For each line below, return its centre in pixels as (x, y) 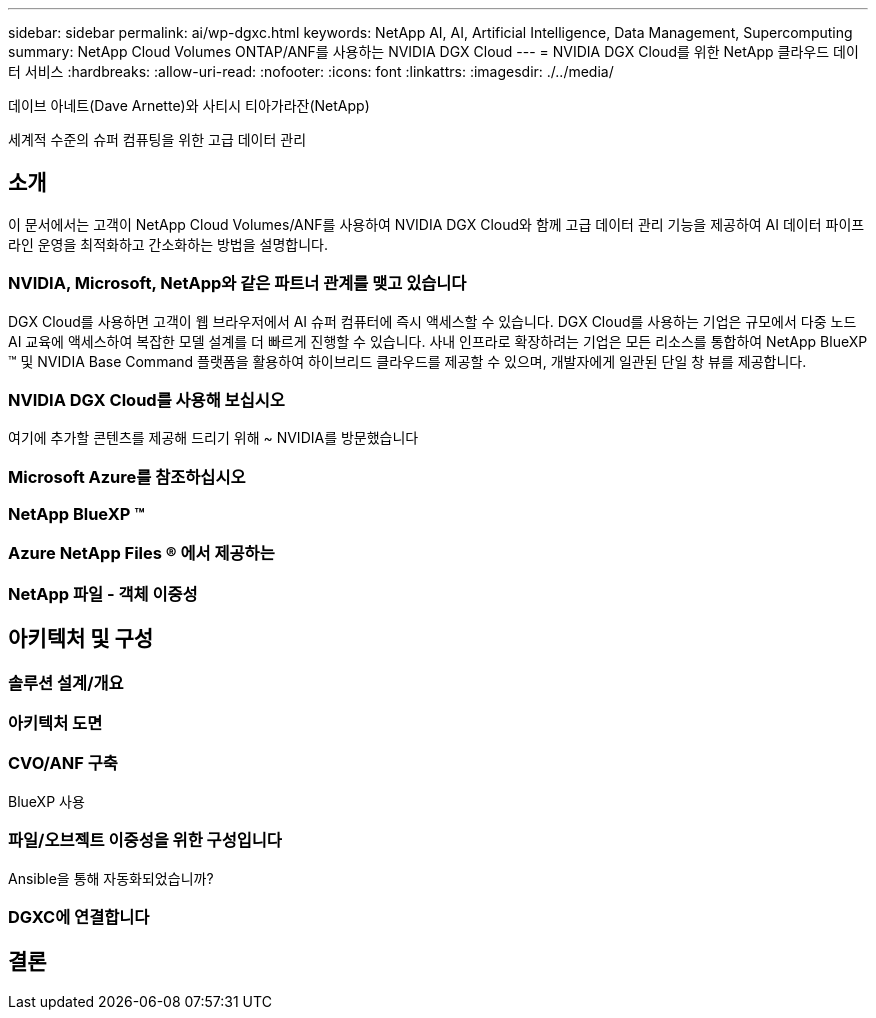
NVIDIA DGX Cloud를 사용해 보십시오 (146, 399)
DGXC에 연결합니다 (79, 916)
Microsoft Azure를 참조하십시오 (127, 476)
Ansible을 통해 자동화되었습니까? (111, 878)
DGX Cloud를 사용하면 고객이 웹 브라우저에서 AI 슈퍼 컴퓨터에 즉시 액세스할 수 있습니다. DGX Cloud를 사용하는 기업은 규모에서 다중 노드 (432, 321)
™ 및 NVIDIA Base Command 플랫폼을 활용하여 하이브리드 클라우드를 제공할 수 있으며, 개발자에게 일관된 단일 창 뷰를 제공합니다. (407, 361)
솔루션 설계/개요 (66, 682)
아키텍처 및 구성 (81, 639)
